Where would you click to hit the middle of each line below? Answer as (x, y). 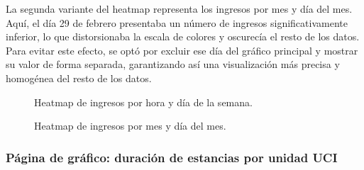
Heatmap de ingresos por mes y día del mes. (130, 126)
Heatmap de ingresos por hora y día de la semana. (143, 102)
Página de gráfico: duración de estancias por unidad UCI (172, 157)
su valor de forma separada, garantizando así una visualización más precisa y (173, 64)
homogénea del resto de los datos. (79, 78)
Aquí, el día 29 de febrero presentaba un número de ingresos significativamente (177, 22)
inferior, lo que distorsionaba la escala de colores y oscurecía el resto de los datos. (183, 36)
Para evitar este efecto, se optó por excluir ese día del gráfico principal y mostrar (182, 50)
